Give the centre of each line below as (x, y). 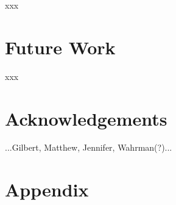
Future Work (60, 47)
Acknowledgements (86, 118)
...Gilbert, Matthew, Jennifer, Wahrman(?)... (89, 147)
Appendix (47, 189)
